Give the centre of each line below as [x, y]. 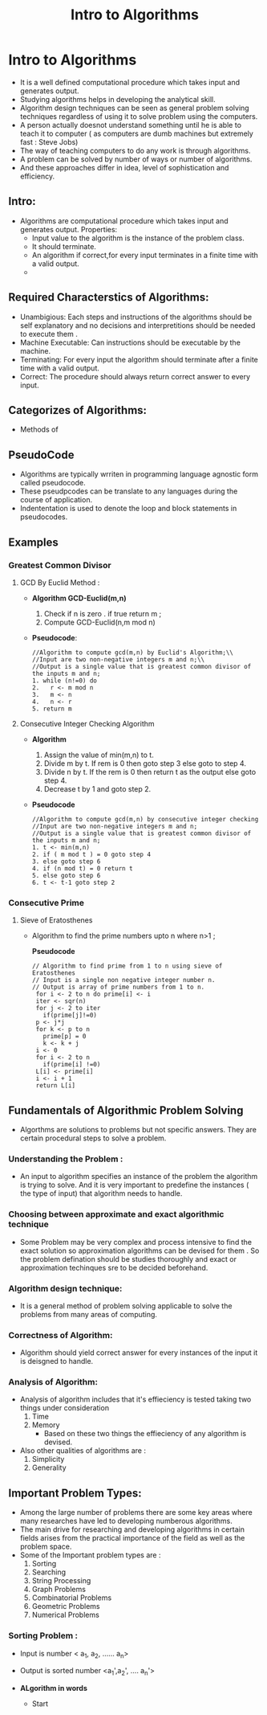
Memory [46, 1425]
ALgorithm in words [54, 1688]
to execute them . [49, 334]
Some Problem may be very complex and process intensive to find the [136, 1242]
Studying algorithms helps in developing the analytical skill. [117, 99]
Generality [49, 1467]
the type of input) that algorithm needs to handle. [101, 1193]
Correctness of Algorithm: [61, 1335]
